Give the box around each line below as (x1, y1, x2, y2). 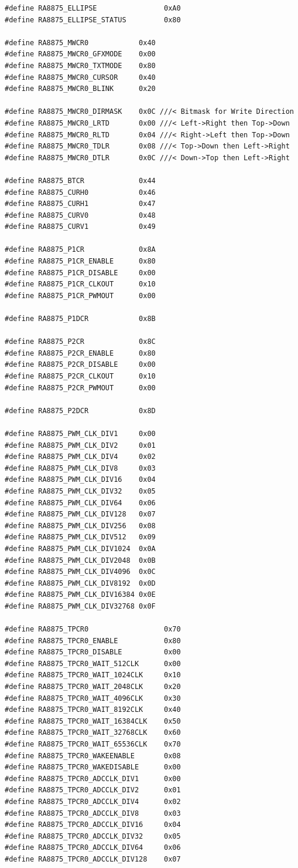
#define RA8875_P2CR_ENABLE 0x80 (5, 349, 156, 357)
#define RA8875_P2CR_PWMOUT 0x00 (5, 383, 156, 392)
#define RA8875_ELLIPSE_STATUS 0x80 (5, 15, 181, 24)
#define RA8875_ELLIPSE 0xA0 (5, 4, 181, 12)
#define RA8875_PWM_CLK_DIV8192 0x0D (5, 579, 156, 587)
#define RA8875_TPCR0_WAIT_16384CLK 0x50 (5, 717, 181, 725)
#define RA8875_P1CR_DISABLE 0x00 (5, 268, 156, 277)
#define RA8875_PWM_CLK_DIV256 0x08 (5, 521, 156, 530)
